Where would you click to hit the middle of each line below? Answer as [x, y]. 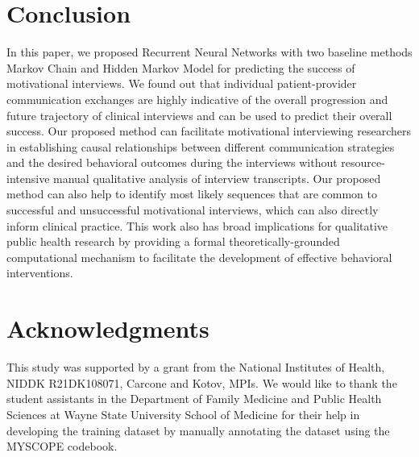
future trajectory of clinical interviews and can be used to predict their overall [199, 115]
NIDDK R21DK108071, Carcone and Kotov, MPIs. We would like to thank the [202, 382]
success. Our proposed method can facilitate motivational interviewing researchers [209, 131]
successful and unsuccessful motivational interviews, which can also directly [193, 210]
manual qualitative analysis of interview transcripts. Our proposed [217, 178]
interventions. [40, 273]
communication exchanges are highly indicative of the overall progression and [197, 99]
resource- [363, 162]
